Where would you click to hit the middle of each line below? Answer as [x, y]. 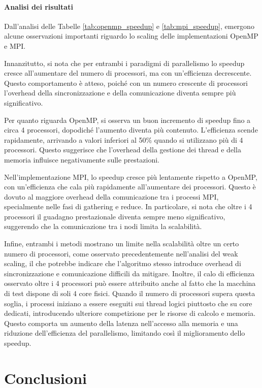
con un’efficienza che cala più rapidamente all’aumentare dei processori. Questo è [130, 187]
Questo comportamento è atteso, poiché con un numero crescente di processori [126, 83]
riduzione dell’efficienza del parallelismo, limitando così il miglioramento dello [125, 333]
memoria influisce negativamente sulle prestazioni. [82, 159]
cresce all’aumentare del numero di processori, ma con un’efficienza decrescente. [128, 73]
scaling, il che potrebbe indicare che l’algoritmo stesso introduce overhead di [123, 263]
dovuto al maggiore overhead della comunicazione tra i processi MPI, [111, 196]
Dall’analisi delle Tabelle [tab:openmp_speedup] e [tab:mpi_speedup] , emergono [129, 26]
